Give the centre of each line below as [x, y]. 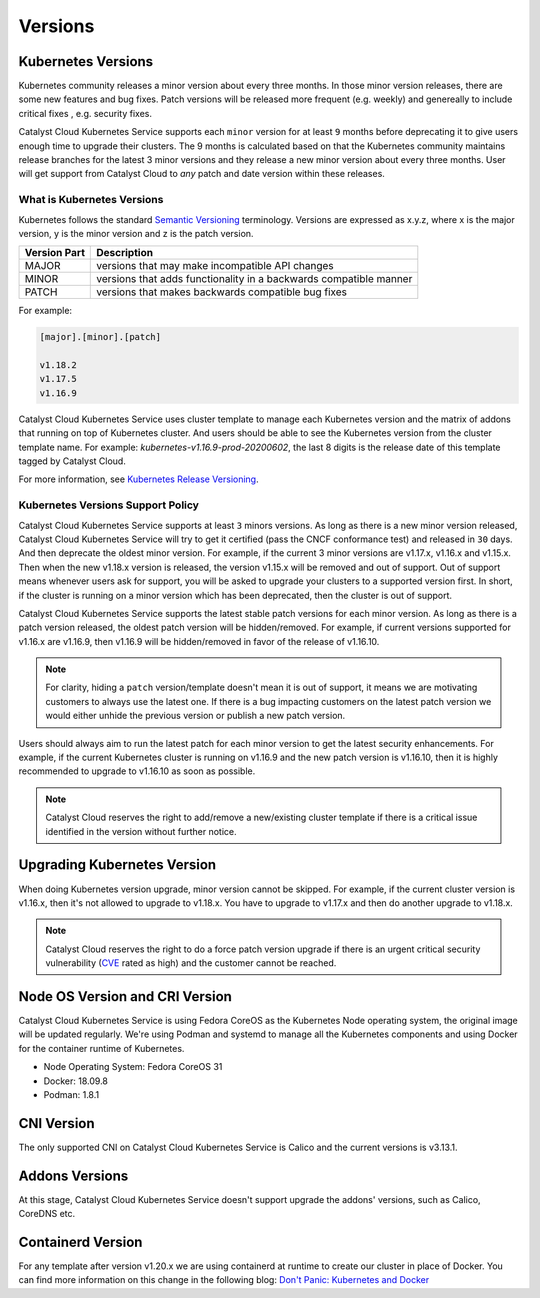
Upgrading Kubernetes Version [117, 865]
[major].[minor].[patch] [100, 337]
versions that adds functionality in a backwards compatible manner [254, 279]
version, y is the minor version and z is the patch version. [136, 233]
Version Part [54, 253]
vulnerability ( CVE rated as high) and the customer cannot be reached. [191, 963]
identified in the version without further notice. [141, 831]
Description [125, 253]
